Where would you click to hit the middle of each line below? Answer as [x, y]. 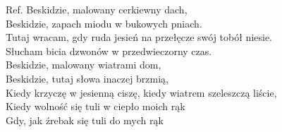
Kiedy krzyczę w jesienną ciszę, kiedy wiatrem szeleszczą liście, [141, 92]
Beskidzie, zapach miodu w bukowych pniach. [104, 23]
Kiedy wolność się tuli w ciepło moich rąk [96, 106]
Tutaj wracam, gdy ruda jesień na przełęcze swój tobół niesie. [139, 37]
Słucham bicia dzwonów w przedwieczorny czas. [109, 50]
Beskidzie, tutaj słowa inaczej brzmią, [87, 78]
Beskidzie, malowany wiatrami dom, [84, 65]
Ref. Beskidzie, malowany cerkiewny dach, [97, 9]
